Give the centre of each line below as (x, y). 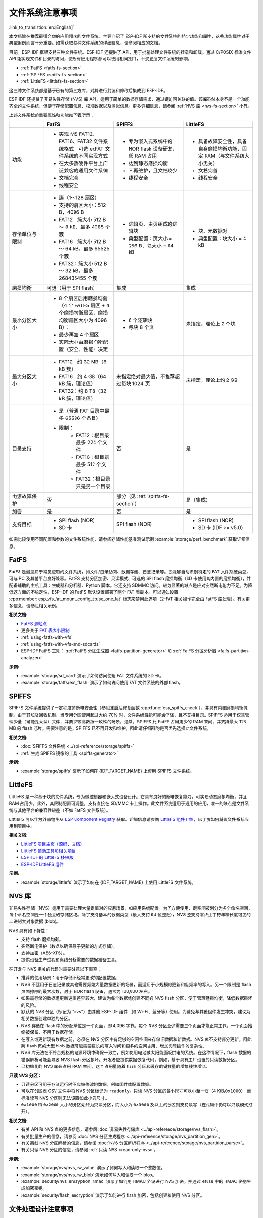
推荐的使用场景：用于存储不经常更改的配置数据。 (70, 978)
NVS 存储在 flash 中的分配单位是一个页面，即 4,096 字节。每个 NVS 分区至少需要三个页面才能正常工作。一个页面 (135, 1025)
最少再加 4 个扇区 (79, 335)
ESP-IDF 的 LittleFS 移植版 (47, 857)
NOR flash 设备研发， (153, 149)
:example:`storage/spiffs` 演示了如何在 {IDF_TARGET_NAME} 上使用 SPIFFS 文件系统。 (108, 771)
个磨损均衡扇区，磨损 (83, 313)
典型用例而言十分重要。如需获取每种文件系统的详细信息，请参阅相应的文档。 (86, 43)
